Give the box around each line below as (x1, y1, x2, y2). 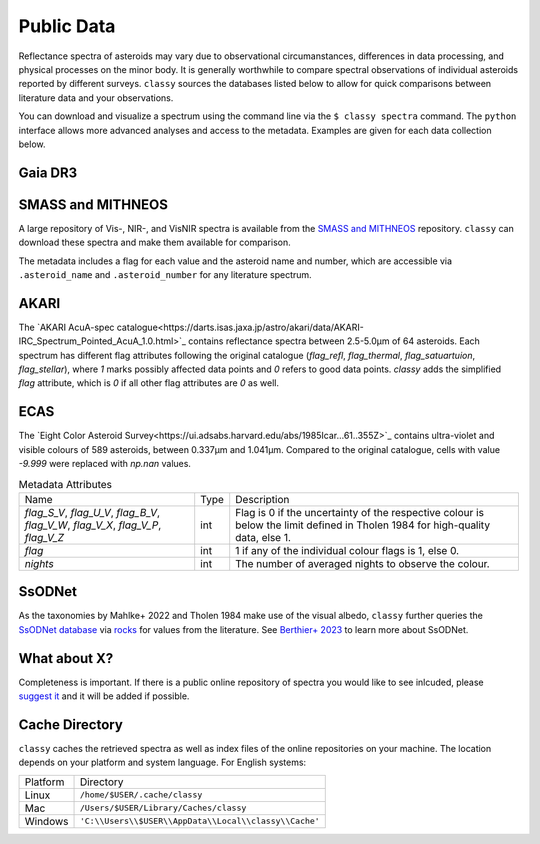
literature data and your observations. (18, 91, 174, 104)
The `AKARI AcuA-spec (18, 321, 115, 333)
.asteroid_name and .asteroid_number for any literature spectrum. (18, 268, 312, 280)
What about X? (18, 650, 114, 667)
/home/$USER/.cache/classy (79, 790, 203, 800)
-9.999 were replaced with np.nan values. (18, 458, 192, 470)
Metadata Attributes (18, 477, 113, 491)
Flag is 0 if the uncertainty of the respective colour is (235, 505, 485, 519)
